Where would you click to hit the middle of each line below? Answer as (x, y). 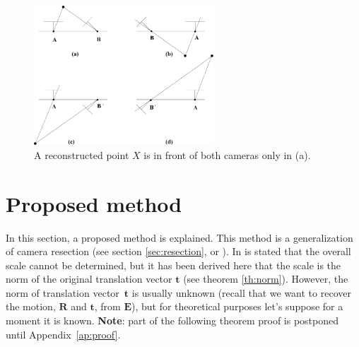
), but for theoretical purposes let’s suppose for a (237, 306)
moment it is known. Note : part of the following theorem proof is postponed (172, 320)
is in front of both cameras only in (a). (227, 154)
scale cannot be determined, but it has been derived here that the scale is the (173, 265)
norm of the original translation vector (89, 279)
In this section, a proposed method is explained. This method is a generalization (179, 237)
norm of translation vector (63, 292)
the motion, (31, 306)
